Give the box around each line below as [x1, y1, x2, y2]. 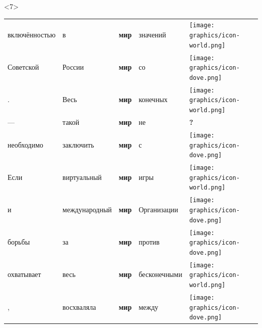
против [139, 237, 160, 247]
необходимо [8, 139, 43, 150]
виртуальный [62, 171, 102, 182]
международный [62, 204, 112, 214]
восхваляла [62, 301, 96, 312]
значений [139, 29, 166, 40]
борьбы [8, 237, 30, 247]
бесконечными [139, 269, 182, 279]
